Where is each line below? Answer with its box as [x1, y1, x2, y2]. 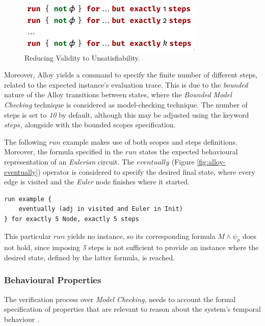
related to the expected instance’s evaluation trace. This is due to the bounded [4, 79, 248, 90]
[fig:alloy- [197, 156, 226, 167]
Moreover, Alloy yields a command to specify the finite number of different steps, [4, 69, 258, 80]
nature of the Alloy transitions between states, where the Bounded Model [4, 89, 232, 100]
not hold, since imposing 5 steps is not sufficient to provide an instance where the [4, 242, 259, 253]
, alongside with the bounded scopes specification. [20, 119, 176, 130]
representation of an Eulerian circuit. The [4, 156, 135, 167]
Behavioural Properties [4, 274, 101, 286]
